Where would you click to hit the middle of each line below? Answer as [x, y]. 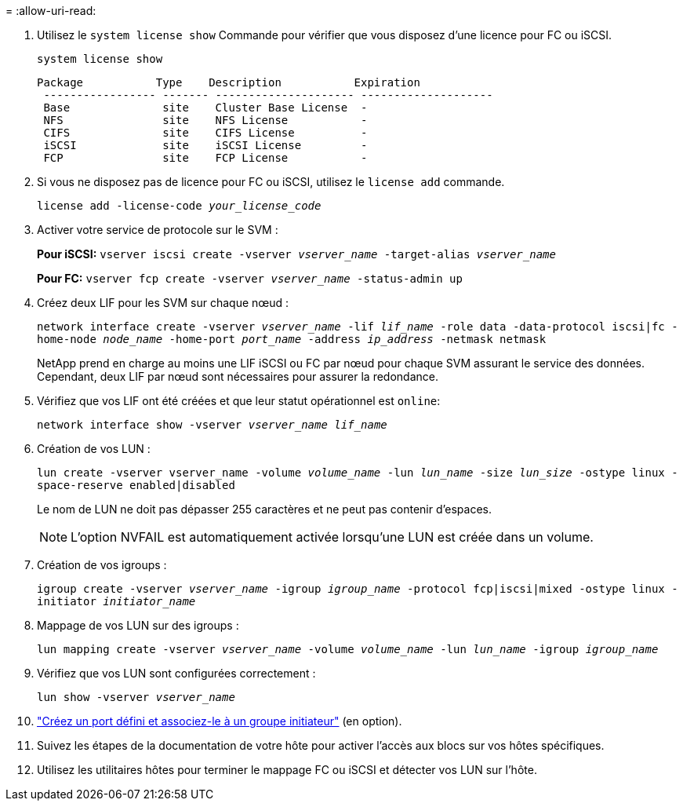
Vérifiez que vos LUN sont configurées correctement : [176, 673]
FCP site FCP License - [205, 158]
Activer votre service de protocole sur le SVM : [158, 230]
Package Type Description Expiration [229, 82]
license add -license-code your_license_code [179, 206]
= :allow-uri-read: [51, 11]
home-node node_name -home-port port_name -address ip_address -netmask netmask [292, 339]
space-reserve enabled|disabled [136, 485]
